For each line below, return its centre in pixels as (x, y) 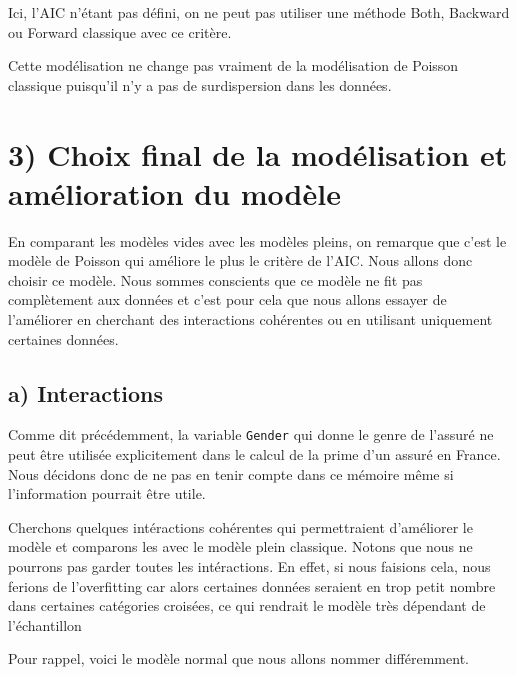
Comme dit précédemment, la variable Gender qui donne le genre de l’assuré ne (251, 434)
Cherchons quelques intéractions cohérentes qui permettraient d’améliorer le (240, 526)
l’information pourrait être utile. (107, 493)
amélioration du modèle (174, 192)
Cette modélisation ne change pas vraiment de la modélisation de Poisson (233, 65)
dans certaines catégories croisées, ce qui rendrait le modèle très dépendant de (247, 605)
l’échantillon (45, 624)
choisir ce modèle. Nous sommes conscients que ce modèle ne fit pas (215, 279)
